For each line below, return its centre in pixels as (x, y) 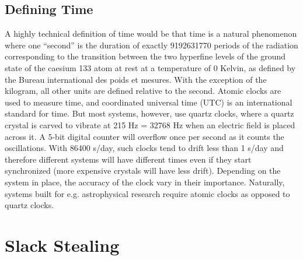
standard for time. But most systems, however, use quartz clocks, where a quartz (149, 113)
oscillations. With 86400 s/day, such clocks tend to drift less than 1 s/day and (144, 148)
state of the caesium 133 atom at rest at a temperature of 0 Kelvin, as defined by (150, 67)
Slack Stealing (62, 245)
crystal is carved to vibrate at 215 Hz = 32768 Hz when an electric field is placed (150, 124)
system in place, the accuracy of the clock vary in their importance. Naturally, (145, 182)
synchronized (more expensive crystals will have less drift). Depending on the (143, 171)
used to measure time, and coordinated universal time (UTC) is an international (149, 102)
